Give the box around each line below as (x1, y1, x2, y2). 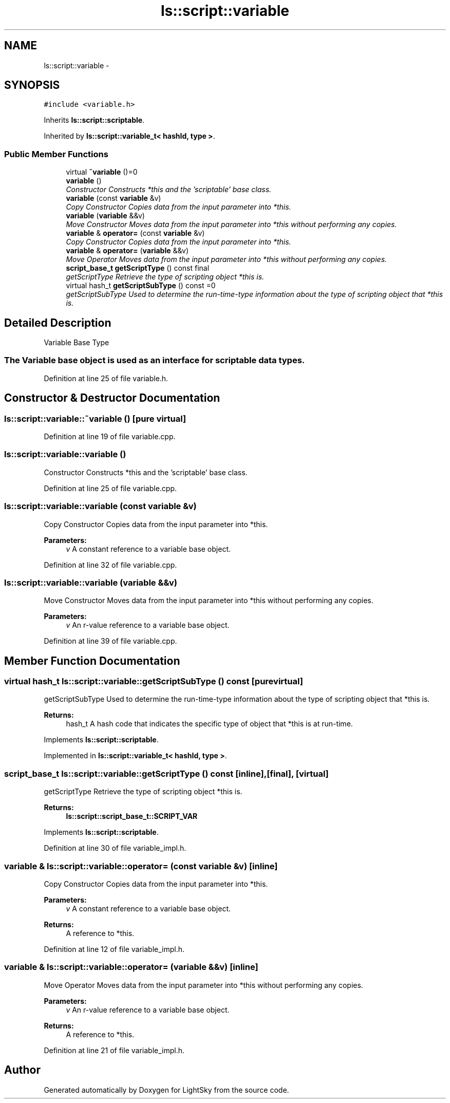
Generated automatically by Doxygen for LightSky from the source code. (44, 1085, 289, 1094)
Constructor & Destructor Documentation (4, 391, 220, 405)
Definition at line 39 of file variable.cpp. (44, 637, 177, 646)
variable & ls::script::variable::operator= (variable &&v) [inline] (4, 962, 258, 973)
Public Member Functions (4, 148, 108, 159)
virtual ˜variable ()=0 (66, 167, 138, 177)
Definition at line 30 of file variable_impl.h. (44, 844, 186, 853)
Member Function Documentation (4, 654, 180, 667)
